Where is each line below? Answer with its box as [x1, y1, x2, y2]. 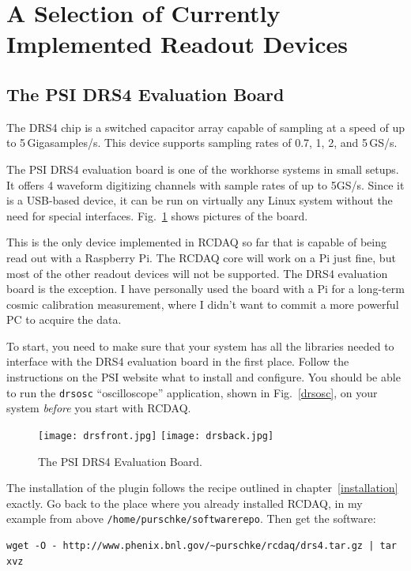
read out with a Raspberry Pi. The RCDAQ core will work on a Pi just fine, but [6, 249, 396, 265]
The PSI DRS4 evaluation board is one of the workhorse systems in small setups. [6, 160, 399, 177]
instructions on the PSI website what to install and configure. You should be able [6, 369, 401, 385]
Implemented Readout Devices [6, 28, 348, 60]
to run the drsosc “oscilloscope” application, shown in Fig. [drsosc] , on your [6, 384, 378, 400]
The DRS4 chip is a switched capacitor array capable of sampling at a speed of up [6, 118, 405, 135]
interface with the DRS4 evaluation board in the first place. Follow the [6, 353, 349, 370]
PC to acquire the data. [6, 311, 122, 328]
